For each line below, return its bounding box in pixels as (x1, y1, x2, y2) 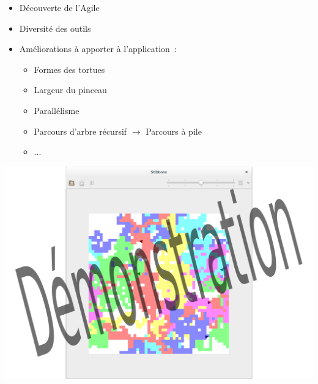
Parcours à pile (146, 124, 202, 137)
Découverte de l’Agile (19, 1, 100, 13)
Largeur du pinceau (34, 83, 107, 96)
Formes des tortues (34, 62, 105, 75)
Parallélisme (34, 104, 79, 116)
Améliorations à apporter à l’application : (19, 42, 177, 55)
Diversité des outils (19, 21, 91, 34)
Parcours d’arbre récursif (34, 124, 127, 137)
